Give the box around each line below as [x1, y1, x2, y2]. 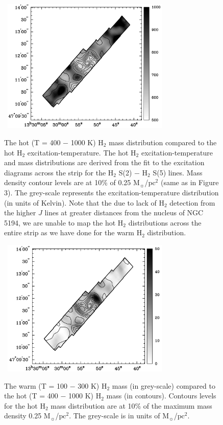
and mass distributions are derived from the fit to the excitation [4, 157, 205, 168]
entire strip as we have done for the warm [4, 227, 134, 238]
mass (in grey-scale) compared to [112, 380, 215, 391]
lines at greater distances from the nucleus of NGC [44, 207, 204, 218]
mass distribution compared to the [109, 137, 217, 147]
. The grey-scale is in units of [69, 410, 160, 421]
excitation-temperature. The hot [27, 147, 129, 158]
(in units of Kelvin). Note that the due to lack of [4, 197, 157, 208]
